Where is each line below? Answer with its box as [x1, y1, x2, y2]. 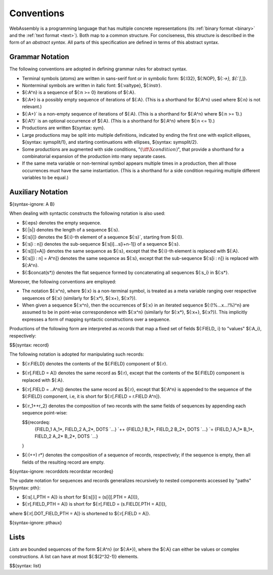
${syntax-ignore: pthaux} [9, 520, 62, 526]
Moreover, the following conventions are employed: [9, 279, 116, 285]
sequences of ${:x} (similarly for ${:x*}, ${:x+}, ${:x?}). [22, 295, 137, 301]
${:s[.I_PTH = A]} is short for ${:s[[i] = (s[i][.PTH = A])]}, [22, 494, 139, 500]
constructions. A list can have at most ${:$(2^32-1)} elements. [9, 553, 139, 559]
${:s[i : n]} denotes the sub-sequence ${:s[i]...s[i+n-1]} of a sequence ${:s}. [22, 241, 180, 247]
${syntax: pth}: [9, 484, 41, 491]
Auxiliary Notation [9, 187, 68, 196]
